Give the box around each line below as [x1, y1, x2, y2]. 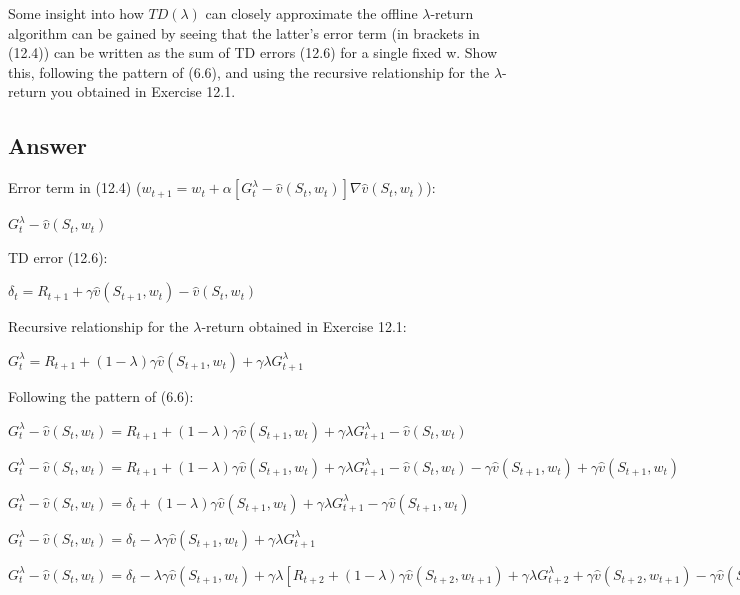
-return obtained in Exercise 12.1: [201, 316, 407, 337]
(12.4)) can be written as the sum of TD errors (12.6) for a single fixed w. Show [8, 42, 498, 63]
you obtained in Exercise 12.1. [50, 81, 236, 102]
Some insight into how [8, 3, 144, 23]
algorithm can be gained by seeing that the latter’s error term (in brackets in [8, 22, 480, 43]
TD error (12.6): [8, 246, 108, 267]
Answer [8, 130, 88, 161]
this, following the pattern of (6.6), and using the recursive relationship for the [8, 61, 490, 82]
